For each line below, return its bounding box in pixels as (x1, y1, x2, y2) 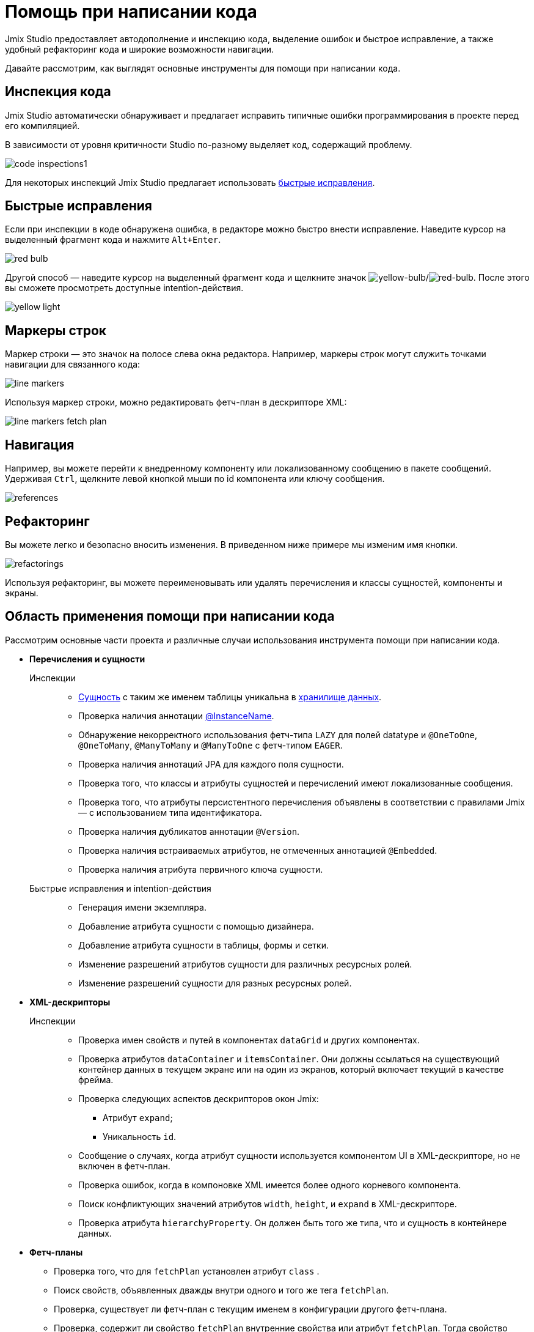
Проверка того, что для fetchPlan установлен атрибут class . (54, 1265, 320, 1276)
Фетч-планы (29, 1246, 83, 1257)
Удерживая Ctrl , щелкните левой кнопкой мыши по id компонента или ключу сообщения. (5, 473, 385, 484)
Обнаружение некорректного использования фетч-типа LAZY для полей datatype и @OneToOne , (78, 729, 478, 740)
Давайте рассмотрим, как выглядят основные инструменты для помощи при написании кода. (5, 62, 401, 73)
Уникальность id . (103, 1131, 177, 1142)
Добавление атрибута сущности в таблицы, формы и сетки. (78, 939, 329, 950)
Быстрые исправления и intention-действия (29, 882, 211, 894)
